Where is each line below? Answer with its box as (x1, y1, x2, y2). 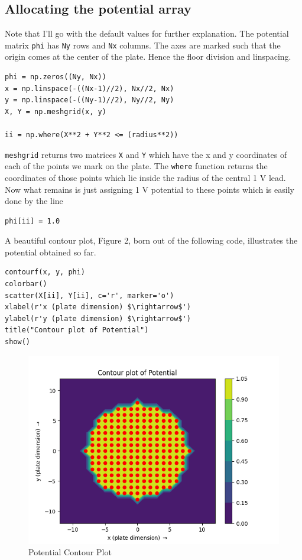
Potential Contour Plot (28, 546, 112, 558)
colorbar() (5, 280, 47, 289)
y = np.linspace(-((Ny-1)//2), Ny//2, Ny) (5, 96, 174, 105)
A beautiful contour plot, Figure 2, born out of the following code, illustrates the (5, 234, 298, 247)
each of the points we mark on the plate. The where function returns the (5, 160, 268, 172)
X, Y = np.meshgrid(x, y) (5, 107, 106, 116)
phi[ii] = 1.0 (5, 216, 60, 225)
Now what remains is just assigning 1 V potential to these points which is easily (5, 183, 294, 195)
